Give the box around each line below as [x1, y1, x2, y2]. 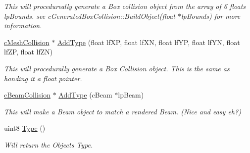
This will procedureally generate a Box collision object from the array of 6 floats [4, 1, 246, 11]
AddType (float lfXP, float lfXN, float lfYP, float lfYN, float [57, 37, 240, 47]
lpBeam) [118, 90, 144, 100]
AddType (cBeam [58, 90, 112, 100]
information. [4, 20, 42, 31]
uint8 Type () [4, 123, 46, 133]
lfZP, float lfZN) [4, 47, 53, 57]
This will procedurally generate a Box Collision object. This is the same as [4, 63, 230, 73]
